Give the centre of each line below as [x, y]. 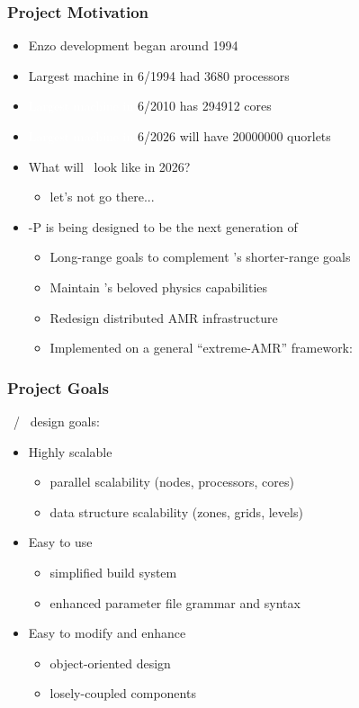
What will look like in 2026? [109, 166]
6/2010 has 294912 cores [205, 106]
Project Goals [58, 387]
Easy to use [60, 542]
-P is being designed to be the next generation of [163, 226]
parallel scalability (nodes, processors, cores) [172, 482]
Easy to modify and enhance [107, 633]
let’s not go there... [102, 197]
